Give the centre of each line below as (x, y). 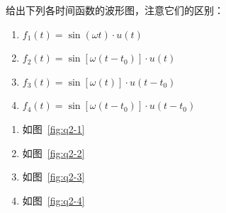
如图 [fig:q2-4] (53, 200)
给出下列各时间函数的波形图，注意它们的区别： (115, 10)
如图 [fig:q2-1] (53, 128)
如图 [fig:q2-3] (53, 177)
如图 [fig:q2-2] (53, 152)
